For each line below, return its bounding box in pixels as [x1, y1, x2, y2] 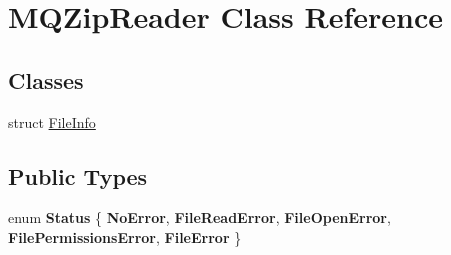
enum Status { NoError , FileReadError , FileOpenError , [8, 207, 391, 228]
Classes [8, 64, 84, 95]
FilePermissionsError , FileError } [8, 226, 242, 247]
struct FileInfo [8, 111, 96, 132]
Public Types [8, 160, 148, 191]
